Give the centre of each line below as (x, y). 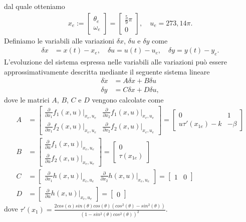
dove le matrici (27, 99)
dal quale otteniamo (35, 6)
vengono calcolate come (128, 99)
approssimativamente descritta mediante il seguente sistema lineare (107, 71)
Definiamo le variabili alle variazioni (59, 40)
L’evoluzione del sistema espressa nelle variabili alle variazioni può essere (115, 62)
